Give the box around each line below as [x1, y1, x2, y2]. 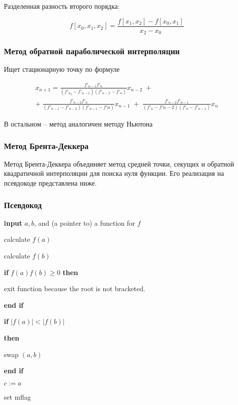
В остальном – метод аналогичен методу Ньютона [4, 119, 153, 129]
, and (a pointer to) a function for [34, 217, 135, 228]
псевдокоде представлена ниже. [4, 178, 97, 188]
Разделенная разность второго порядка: [4, 1, 120, 11]
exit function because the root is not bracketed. [4, 283, 145, 294]
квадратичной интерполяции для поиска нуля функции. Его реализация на [4, 168, 224, 178]
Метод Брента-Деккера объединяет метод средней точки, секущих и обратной [4, 158, 235, 169]
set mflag [4, 391, 31, 402]
